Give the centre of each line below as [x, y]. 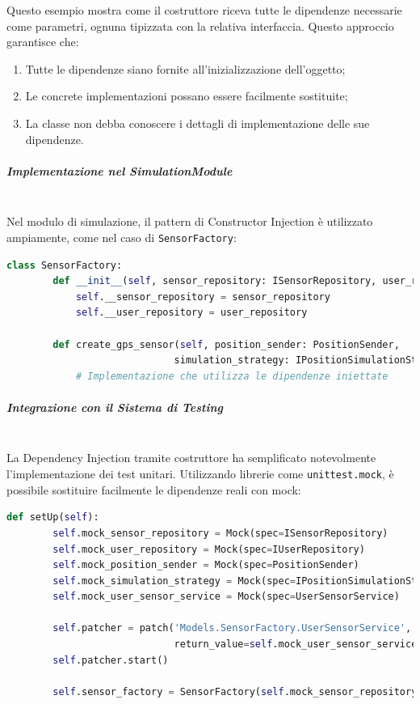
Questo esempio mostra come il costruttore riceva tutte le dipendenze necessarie [204, 10]
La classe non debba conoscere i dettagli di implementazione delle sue [197, 123]
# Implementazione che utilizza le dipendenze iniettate [232, 376]
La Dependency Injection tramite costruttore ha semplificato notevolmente [191, 458]
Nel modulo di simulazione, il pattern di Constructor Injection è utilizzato [190, 221]
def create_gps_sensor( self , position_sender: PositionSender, [226, 344]
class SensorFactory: [65, 265]
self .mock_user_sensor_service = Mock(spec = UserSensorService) [226, 597]
